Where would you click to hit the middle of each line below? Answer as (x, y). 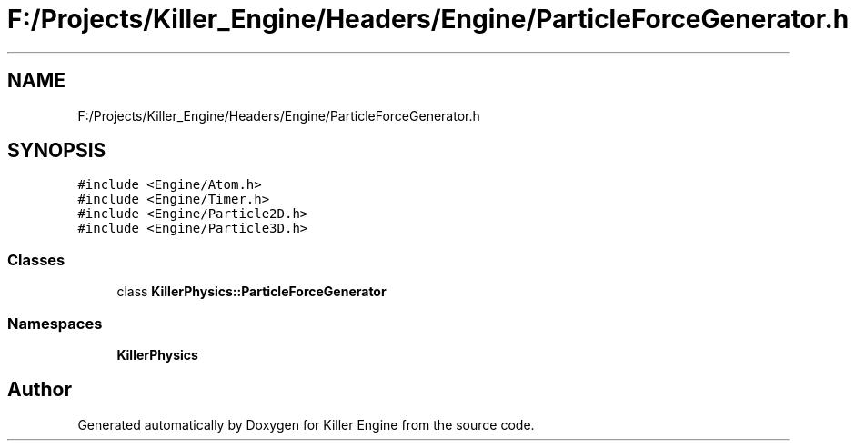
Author (40, 390)
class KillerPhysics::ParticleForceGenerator (251, 292)
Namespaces (55, 323)
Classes (36, 259)
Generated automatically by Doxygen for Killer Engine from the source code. (306, 424)
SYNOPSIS (57, 151)
